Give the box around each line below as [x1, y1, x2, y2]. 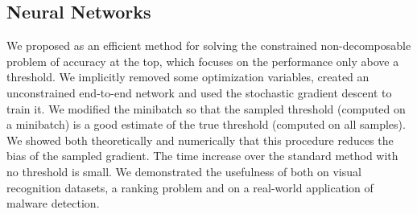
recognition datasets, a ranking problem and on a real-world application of [6, 179, 374, 195]
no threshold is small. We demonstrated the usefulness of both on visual [6, 163, 361, 179]
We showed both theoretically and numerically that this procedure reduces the [6, 131, 394, 148]
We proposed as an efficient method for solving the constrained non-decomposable [6, 37, 411, 54]
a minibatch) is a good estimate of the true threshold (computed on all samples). [6, 116, 406, 133]
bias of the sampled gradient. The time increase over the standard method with [6, 147, 398, 164]
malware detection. [6, 195, 100, 212]
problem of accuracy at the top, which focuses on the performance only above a [6, 52, 399, 69]
